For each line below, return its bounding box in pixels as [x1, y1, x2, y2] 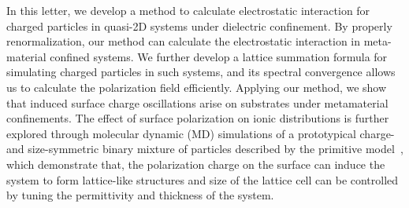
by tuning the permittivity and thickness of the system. [6, 187, 274, 203]
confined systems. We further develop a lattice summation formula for [50, 48, 388, 64]
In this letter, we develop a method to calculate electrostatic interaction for [6, 2, 370, 18]
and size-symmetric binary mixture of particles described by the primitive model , [6, 140, 403, 157]
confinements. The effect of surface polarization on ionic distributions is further [6, 110, 389, 126]
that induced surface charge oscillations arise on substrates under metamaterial [6, 94, 389, 111]
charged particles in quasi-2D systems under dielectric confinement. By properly [6, 17, 392, 34]
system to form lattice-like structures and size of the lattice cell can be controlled [6, 171, 399, 188]
